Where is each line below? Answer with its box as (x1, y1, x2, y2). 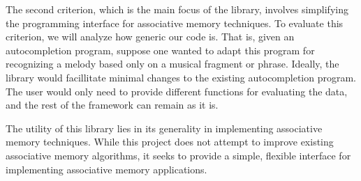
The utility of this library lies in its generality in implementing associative (6, 120, 323, 135)
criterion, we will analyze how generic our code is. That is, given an (6, 29, 295, 44)
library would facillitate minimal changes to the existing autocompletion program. (6, 70, 357, 84)
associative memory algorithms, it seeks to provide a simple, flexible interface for (6, 148, 351, 162)
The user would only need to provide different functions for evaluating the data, (6, 84, 348, 98)
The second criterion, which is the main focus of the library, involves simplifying (6, 2, 348, 16)
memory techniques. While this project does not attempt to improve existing (6, 134, 334, 149)
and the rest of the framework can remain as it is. (6, 97, 219, 112)
